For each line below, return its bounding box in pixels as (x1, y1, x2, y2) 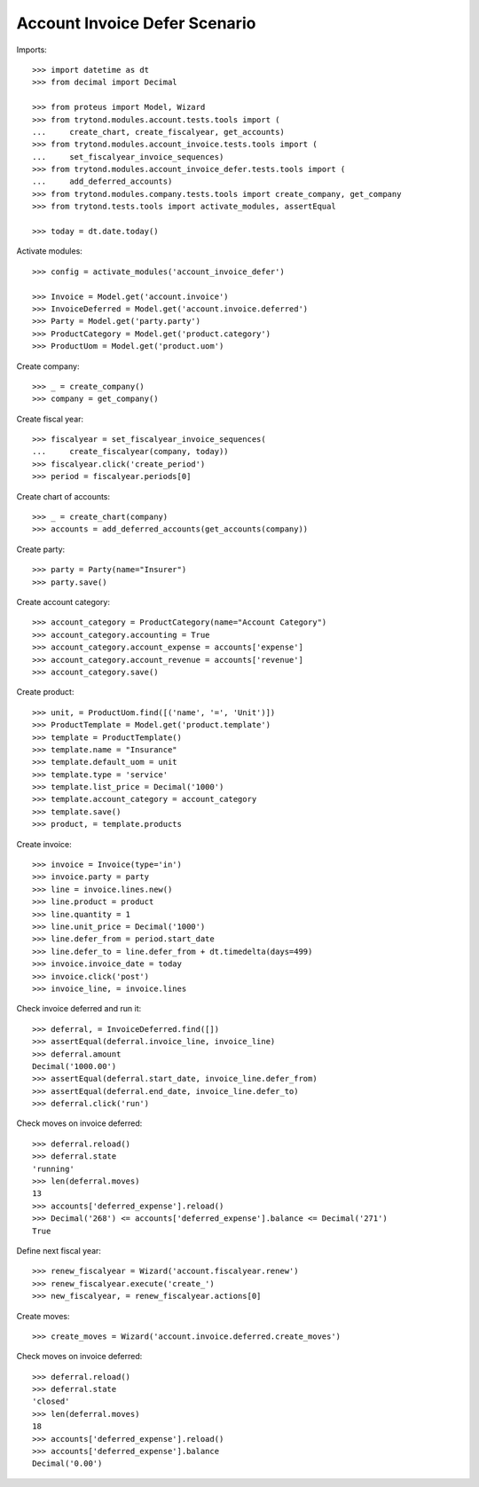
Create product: (16, 687, 75, 697)
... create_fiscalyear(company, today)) (32, 446, 230, 457)
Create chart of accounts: (16, 491, 111, 501)
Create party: (16, 544, 66, 555)
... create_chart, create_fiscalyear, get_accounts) (32, 127, 286, 137)
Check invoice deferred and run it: (16, 1003, 142, 1014)
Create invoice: (16, 838, 72, 849)
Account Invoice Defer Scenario (16, 13, 256, 33)
